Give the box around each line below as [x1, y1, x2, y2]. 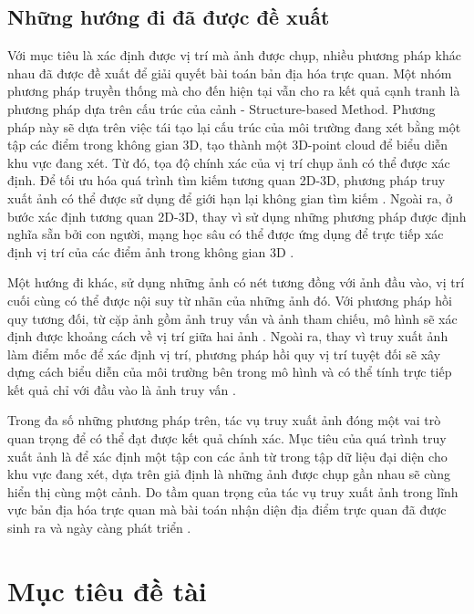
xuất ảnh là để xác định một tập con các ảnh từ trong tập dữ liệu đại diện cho [7, 446, 448, 465]
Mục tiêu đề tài [7, 571, 207, 609]
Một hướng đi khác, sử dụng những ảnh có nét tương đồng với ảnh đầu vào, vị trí [7, 273, 465, 292]
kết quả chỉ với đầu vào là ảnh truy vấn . [7, 380, 236, 399]
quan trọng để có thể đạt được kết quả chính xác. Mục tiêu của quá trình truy [7, 429, 447, 448]
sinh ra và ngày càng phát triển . [7, 518, 191, 537]
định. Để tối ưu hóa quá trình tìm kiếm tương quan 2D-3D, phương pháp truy [7, 171, 446, 190]
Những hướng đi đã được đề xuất [7, 3, 330, 31]
